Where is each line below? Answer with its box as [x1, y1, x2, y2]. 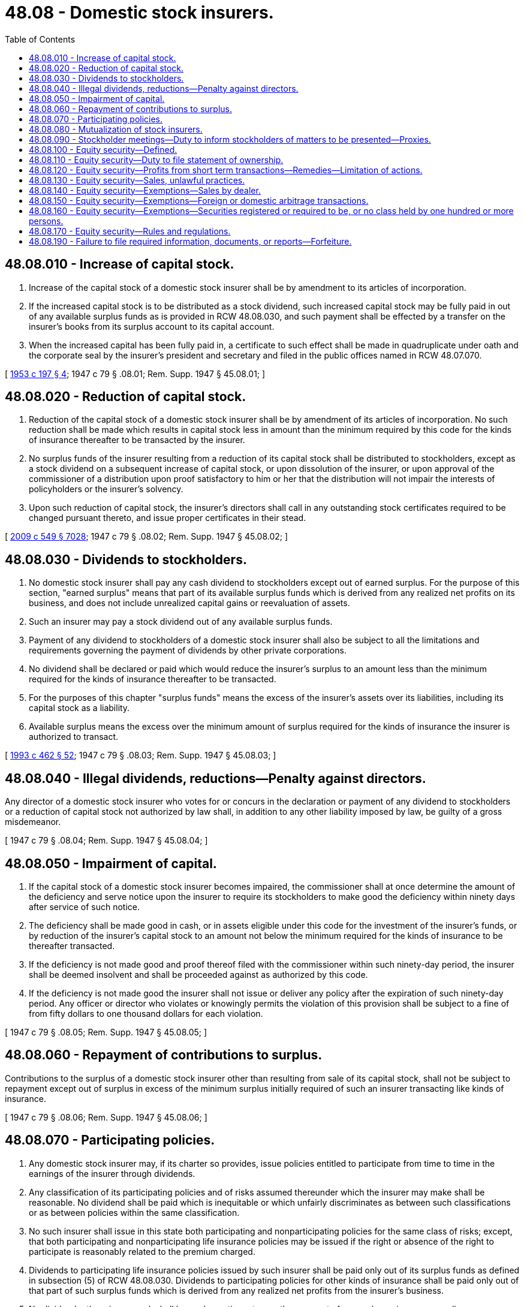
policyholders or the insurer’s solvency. [29, 484, 183, 495]
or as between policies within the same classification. [29, 1207, 240, 1218]
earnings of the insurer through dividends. [29, 1168, 195, 1179]
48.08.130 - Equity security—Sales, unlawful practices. [29, 174, 245, 185]
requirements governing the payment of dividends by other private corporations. [29, 645, 347, 656]
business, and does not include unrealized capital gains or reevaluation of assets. [29, 598, 350, 609]
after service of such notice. [29, 901, 140, 912]
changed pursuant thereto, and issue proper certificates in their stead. [29, 513, 306, 523]
